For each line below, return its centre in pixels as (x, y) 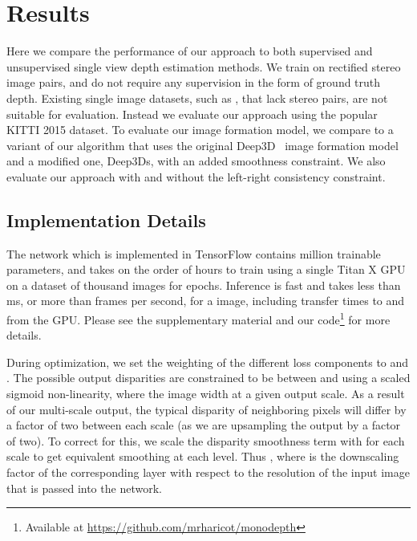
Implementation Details (106, 220)
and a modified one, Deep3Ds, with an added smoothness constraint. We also (196, 161)
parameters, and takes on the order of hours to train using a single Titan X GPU (206, 269)
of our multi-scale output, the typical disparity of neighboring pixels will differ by (206, 409)
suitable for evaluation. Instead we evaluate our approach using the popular (192, 114)
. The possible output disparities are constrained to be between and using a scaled (208, 378)
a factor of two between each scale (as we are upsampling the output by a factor (204, 425)
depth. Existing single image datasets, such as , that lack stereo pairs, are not (197, 98)
